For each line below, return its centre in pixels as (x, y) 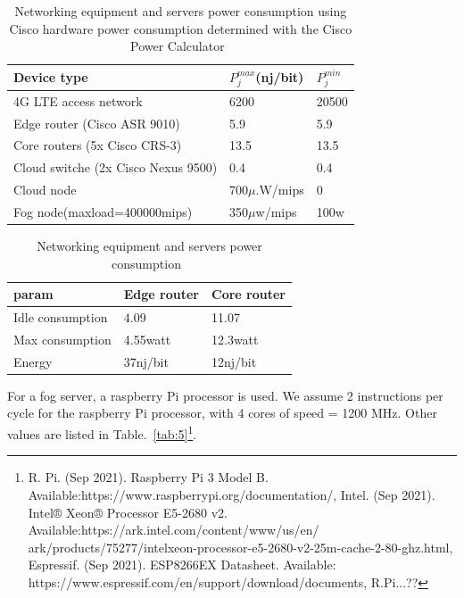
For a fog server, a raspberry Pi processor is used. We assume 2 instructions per (225, 395)
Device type (51, 77)
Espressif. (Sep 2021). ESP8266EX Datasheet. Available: (182, 565)
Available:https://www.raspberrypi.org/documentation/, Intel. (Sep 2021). (232, 494)
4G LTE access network (78, 100)
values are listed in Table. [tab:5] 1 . (102, 432)
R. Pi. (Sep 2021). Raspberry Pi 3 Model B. (148, 477)
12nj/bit (234, 361)
